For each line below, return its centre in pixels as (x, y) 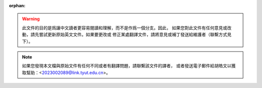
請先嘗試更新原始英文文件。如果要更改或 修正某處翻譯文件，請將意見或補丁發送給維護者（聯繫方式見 (131, 35)
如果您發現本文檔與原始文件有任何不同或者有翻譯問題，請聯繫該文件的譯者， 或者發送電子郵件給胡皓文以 (127, 66)
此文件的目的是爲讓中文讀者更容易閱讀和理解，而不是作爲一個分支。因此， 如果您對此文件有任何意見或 (125, 28)
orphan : (17, 6)
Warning (31, 19)
